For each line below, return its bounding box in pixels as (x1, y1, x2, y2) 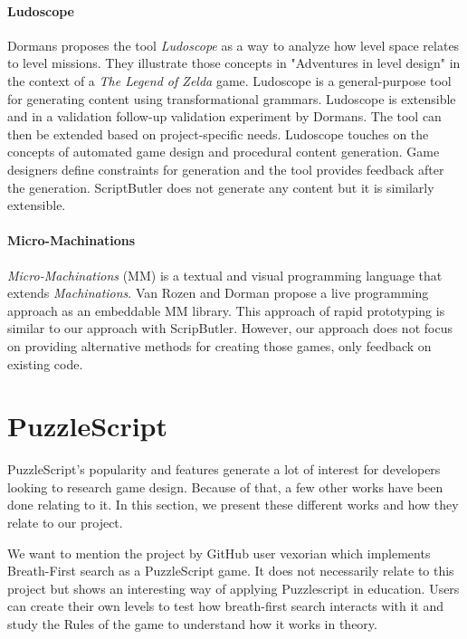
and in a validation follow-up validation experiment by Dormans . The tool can (7, 107, 442, 126)
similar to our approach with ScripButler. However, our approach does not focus (7, 319, 453, 338)
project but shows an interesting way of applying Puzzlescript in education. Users (7, 578, 460, 597)
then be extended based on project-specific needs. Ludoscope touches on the (7, 124, 429, 143)
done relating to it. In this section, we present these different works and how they (7, 495, 459, 514)
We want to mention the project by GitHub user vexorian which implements (7, 543, 431, 562)
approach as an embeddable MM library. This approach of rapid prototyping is (7, 300, 445, 319)
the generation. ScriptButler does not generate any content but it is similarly (7, 177, 434, 196)
